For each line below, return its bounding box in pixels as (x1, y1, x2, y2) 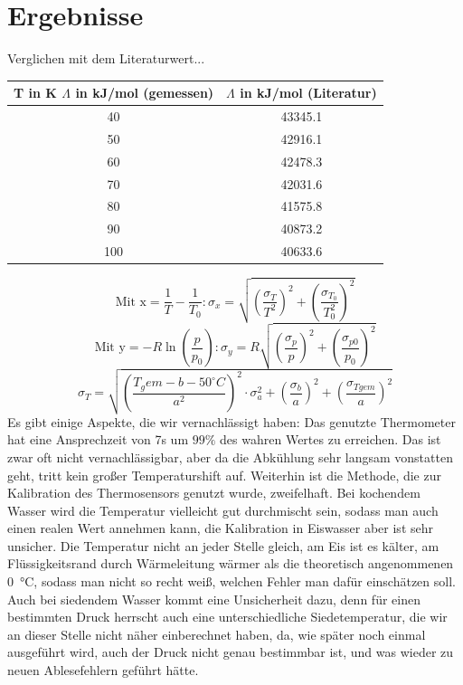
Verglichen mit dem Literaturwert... (7, 49, 205, 68)
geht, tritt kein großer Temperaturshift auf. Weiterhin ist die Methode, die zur (7, 465, 441, 484)
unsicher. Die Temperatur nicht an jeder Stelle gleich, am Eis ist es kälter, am (7, 536, 439, 555)
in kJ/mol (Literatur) (240, 83, 377, 102)
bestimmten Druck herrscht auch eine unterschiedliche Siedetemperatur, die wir (7, 607, 448, 626)
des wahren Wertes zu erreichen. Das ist (220, 430, 441, 449)
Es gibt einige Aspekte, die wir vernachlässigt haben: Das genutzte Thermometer (7, 412, 456, 431)
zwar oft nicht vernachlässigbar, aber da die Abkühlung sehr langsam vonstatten (7, 447, 453, 466)
